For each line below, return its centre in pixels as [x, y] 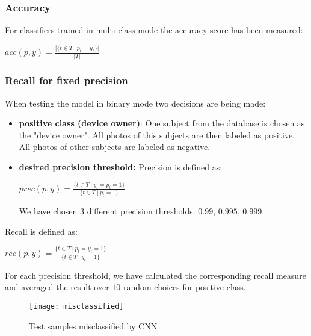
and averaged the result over [57, 287]
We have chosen [48, 211]
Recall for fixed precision [66, 80]
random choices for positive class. [184, 287]
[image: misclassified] [76, 307]
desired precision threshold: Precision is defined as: [121, 167]
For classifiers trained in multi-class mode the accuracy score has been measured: [154, 30]
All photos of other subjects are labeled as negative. [115, 147]
